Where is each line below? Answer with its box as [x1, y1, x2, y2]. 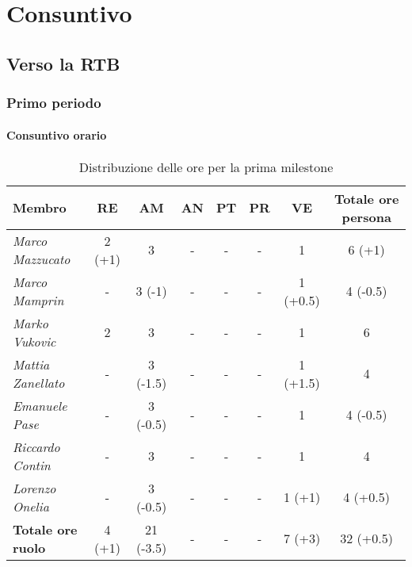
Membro [13, 198, 67, 217]
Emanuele [13, 396, 67, 415]
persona [341, 207, 391, 226]
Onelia [13, 496, 49, 515]
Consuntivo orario [6, 126, 107, 143]
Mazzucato [13, 249, 71, 268]
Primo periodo [6, 93, 101, 113]
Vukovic [13, 331, 56, 351]
